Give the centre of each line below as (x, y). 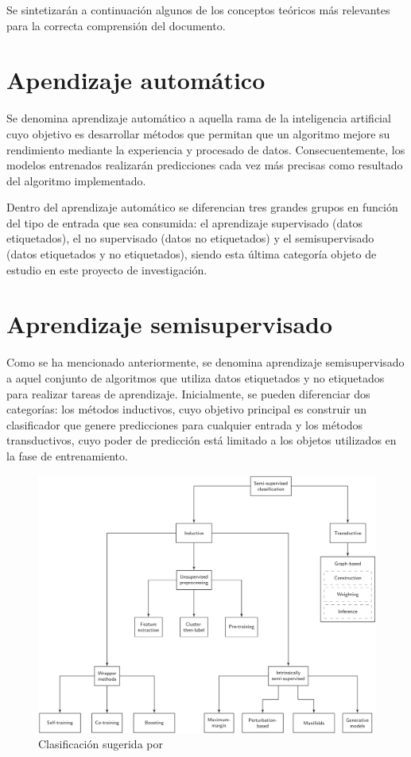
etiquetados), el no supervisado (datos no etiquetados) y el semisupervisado (190, 238)
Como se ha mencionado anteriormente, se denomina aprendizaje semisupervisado (205, 362)
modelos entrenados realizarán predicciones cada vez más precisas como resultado (205, 165)
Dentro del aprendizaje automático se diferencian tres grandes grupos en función (202, 207)
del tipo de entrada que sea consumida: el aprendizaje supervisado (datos (185, 222)
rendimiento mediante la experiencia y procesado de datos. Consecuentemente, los (206, 149)
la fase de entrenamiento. (67, 455)
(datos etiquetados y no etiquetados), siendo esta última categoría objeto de (192, 254)
